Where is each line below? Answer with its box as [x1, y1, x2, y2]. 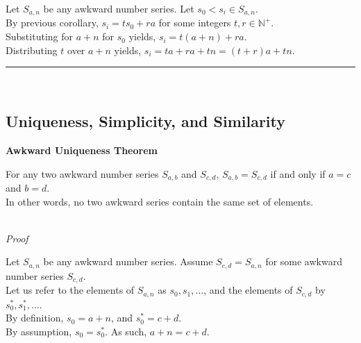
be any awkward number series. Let [43, 1, 194, 15]
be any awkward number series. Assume [43, 254, 213, 269]
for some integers [158, 15, 231, 30]
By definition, [6, 310, 64, 325]
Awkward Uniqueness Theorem [6, 143, 158, 158]
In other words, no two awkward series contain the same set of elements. [6, 194, 314, 208]
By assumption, [6, 324, 72, 338]
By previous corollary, [6, 15, 99, 30]
